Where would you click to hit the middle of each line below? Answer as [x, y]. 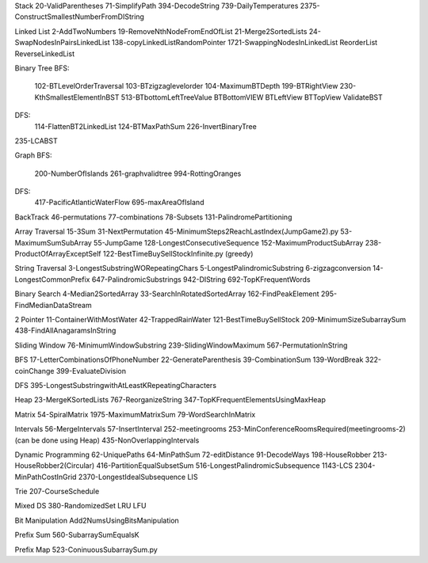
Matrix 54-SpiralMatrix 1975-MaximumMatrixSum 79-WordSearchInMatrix [135, 414]
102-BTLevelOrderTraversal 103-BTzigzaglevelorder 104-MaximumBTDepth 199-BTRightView [186, 86]
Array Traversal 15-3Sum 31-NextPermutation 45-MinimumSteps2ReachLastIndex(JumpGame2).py [177, 232]
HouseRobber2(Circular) [55, 466]
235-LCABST [36, 141]
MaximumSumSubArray [53, 242]
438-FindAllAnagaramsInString [65, 331]
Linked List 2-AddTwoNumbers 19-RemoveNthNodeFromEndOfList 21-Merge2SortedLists [161, 31]
